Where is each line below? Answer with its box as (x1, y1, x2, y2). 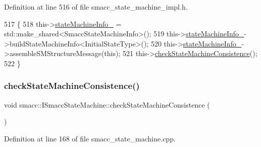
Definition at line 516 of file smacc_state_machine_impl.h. (4, 2, 188, 12)
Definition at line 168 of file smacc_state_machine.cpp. (4, 133, 176, 143)
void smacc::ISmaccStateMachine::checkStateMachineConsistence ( (4, 99, 210, 110)
